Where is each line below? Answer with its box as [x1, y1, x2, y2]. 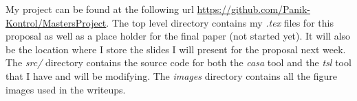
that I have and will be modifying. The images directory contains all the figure [6, 68, 337, 83]
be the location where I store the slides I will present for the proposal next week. [6, 42, 346, 56]
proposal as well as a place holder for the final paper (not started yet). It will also [6, 29, 351, 43]
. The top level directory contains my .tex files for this [106, 15, 334, 29]
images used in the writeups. [6, 82, 126, 96]
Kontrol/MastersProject [6, 15, 107, 29]
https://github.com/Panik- [197, 2, 310, 16]
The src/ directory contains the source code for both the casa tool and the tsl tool [6, 55, 351, 70]
